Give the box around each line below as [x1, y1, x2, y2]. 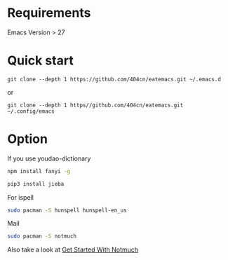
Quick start [7, 53, 74, 69]
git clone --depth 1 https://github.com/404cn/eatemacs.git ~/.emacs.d [7, 76, 221, 83]
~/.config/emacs [7, 107, 55, 115]
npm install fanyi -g [7, 167, 71, 175]
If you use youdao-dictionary [7, 154, 91, 163]
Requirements [7, 5, 91, 21]
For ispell [7, 193, 34, 201]
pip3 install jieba [7, 180, 65, 187]
